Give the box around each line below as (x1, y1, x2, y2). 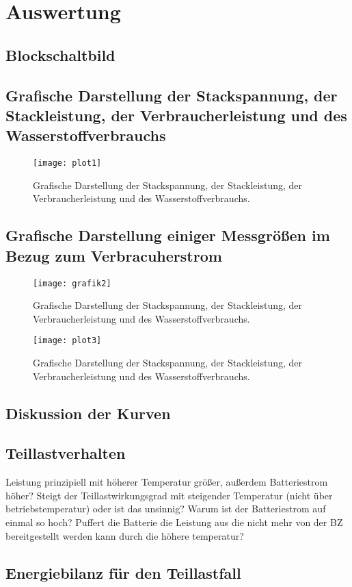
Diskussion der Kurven (5, 402, 171, 423)
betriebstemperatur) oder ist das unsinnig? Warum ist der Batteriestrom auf (5, 501, 326, 516)
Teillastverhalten (5, 442, 126, 464)
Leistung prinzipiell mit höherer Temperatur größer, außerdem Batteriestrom (5, 475, 328, 489)
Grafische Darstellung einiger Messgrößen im (5, 225, 330, 246)
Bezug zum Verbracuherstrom (5, 245, 222, 266)
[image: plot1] (33, 158, 102, 168)
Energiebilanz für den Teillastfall (5, 562, 241, 583)
